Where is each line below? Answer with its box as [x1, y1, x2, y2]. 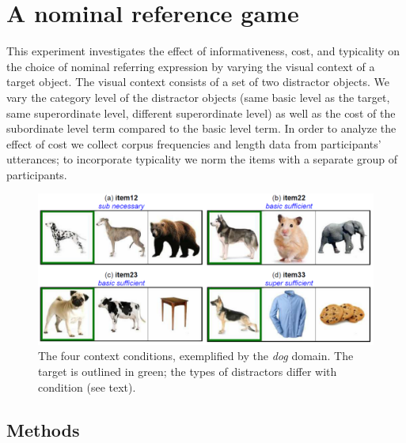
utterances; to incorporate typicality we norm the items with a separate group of [6, 151, 397, 167]
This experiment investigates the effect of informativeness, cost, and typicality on [6, 43, 400, 59]
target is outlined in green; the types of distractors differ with [38, 362, 337, 379]
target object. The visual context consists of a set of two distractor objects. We [6, 73, 389, 90]
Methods [6, 417, 80, 441]
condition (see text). [38, 378, 136, 395]
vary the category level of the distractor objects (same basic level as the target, [6, 88, 390, 105]
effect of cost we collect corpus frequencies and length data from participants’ [6, 135, 381, 152]
